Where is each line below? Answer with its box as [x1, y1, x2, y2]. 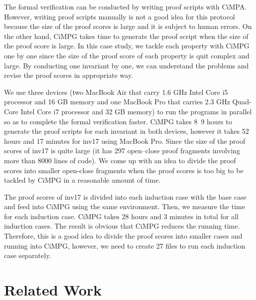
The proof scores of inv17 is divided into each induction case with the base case [4, 191, 247, 202]
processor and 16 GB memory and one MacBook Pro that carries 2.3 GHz [4, 96, 230, 107]
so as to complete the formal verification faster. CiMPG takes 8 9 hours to [4, 116, 232, 126]
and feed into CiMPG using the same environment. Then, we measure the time [4, 201, 245, 212]
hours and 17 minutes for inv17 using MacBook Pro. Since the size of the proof [4, 135, 246, 146]
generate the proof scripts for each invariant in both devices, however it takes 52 [4, 126, 249, 136]
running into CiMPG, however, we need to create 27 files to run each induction [4, 240, 246, 251]
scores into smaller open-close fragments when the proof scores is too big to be [4, 165, 244, 175]
